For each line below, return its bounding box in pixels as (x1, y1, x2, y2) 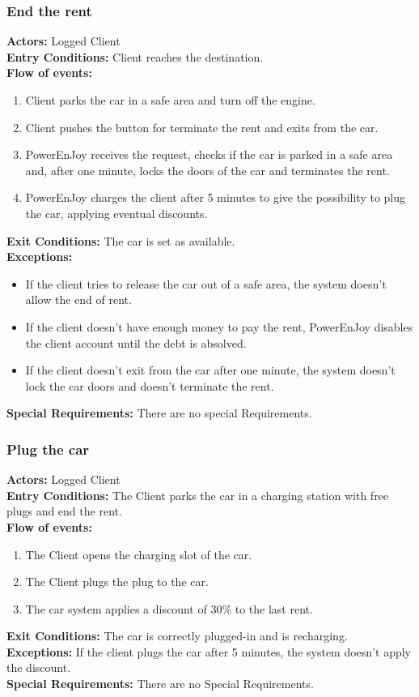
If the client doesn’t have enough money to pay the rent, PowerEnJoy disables (25, 318, 413, 335)
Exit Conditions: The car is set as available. (6, 232, 235, 249)
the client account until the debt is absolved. (25, 334, 247, 351)
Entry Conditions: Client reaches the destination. (6, 48, 264, 65)
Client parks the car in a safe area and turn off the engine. (25, 92, 315, 108)
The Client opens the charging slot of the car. (25, 545, 252, 562)
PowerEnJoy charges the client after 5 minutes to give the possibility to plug (25, 189, 406, 206)
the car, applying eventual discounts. (25, 204, 208, 221)
